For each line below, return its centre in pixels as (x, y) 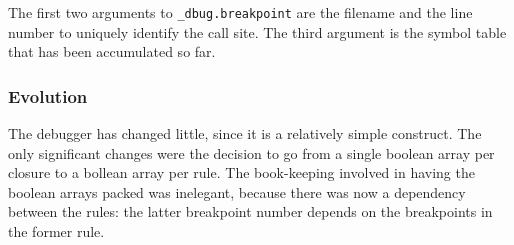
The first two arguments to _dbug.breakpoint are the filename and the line (240, 12)
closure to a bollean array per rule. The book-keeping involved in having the (241, 172)
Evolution (48, 95)
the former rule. (56, 231)
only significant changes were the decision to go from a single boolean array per (251, 152)
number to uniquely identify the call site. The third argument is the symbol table (257, 31)
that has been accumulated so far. (112, 51)
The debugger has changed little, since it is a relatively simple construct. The (245, 133)
